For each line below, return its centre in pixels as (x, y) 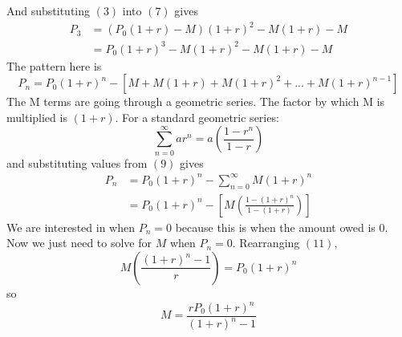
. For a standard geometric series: (197, 117)
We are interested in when (71, 227)
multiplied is (37, 117)
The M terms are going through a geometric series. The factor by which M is (196, 102)
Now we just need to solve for (79, 243)
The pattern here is (54, 65)
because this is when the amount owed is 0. (282, 227)
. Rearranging (266, 243)
